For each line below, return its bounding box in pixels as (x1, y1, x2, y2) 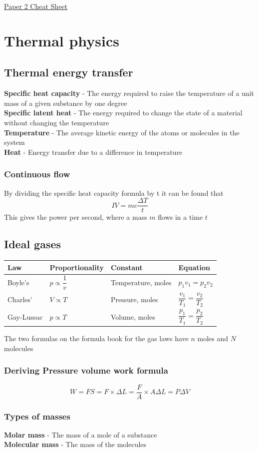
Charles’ (7, 294, 32, 305)
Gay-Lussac (7, 311, 43, 322)
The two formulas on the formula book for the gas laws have (4, 333, 189, 344)
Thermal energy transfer (4, 64, 133, 80)
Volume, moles (111, 311, 155, 322)
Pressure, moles (111, 294, 158, 305)
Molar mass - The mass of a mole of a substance (4, 429, 157, 440)
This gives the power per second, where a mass (4, 212, 147, 222)
